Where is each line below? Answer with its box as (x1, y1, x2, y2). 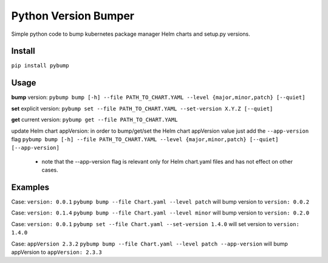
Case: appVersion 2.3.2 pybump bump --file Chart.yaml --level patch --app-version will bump (11, 240, 289, 247)
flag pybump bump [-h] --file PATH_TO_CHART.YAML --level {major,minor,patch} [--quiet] (11, 135, 279, 142)
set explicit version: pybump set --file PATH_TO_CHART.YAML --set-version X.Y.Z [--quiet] (11, 105, 273, 112)
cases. (41, 167, 58, 174)
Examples (11, 182, 50, 192)
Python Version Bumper (11, 9, 135, 22)
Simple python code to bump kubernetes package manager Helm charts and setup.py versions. (11, 30, 250, 38)
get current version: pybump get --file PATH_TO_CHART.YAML (11, 116, 178, 124)
